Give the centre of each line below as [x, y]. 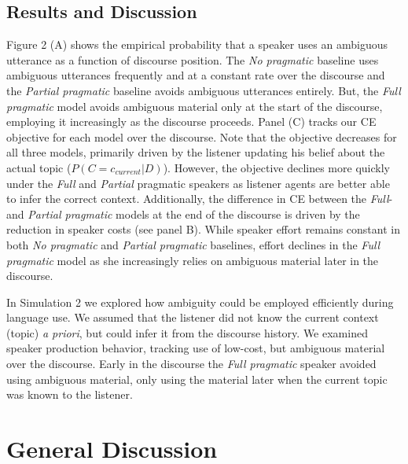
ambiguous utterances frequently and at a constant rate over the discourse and [196, 75]
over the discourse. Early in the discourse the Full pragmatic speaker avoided [191, 364]
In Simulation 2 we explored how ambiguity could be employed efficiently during [200, 302]
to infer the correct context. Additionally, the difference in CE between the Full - [200, 199]
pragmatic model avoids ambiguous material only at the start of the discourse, [195, 106]
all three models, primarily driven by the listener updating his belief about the [196, 152]
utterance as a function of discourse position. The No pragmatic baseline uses [193, 59]
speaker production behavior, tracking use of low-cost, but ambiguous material [196, 348]
